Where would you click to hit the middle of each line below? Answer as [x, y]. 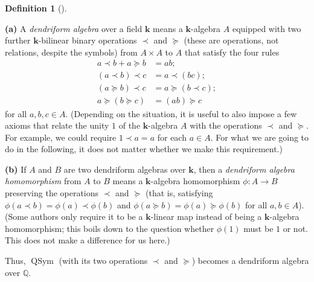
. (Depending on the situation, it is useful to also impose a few [181, 113]
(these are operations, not [231, 40]
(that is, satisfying [179, 193]
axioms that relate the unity [57, 125]
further [18, 40]
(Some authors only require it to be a [74, 216]
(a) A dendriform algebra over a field [74, 28]
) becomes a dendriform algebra [250, 261]
